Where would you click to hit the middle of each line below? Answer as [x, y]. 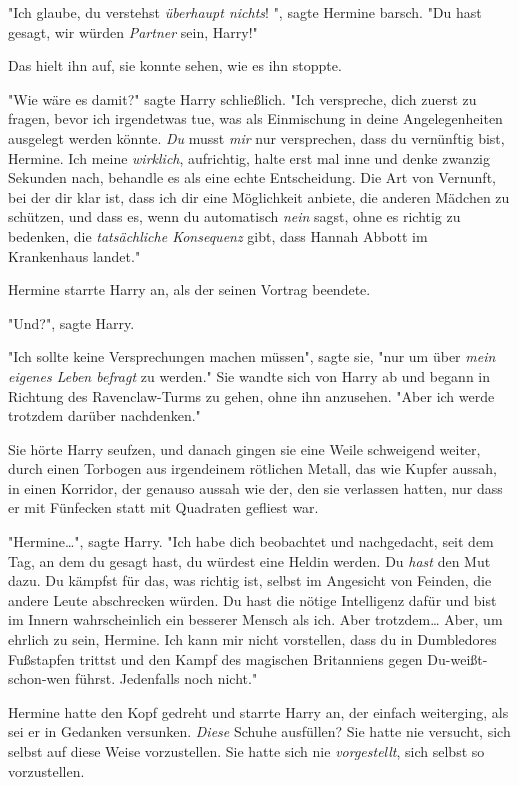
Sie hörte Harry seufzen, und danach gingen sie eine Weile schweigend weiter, [244, 448]
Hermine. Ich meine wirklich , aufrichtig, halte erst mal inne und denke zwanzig [249, 157]
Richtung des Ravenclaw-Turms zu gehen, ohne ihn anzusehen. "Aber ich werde [251, 395]
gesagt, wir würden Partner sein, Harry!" [133, 31]
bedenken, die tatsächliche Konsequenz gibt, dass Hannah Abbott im [218, 235]
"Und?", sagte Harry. [71, 322]
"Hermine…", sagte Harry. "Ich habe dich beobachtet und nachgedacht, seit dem [251, 541]
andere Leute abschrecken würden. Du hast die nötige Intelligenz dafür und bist [252, 599]
